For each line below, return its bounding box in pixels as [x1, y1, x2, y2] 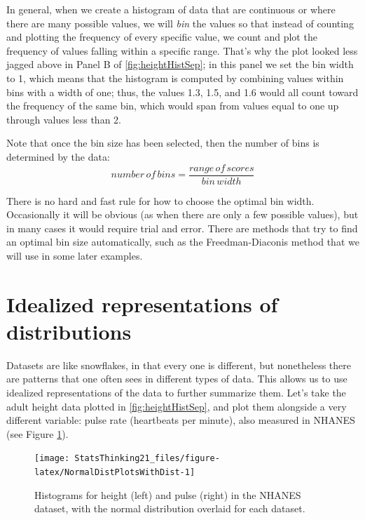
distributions [6, 316, 132, 345]
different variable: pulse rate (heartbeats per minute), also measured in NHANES [6, 413, 355, 427]
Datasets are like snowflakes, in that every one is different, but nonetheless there [6, 357, 351, 372]
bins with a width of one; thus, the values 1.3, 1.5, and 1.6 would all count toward [6, 84, 359, 99]
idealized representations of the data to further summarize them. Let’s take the [6, 385, 346, 400]
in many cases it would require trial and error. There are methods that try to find [6, 220, 358, 235]
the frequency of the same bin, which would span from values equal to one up [6, 98, 339, 113]
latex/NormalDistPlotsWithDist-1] [34, 467, 195, 478]
